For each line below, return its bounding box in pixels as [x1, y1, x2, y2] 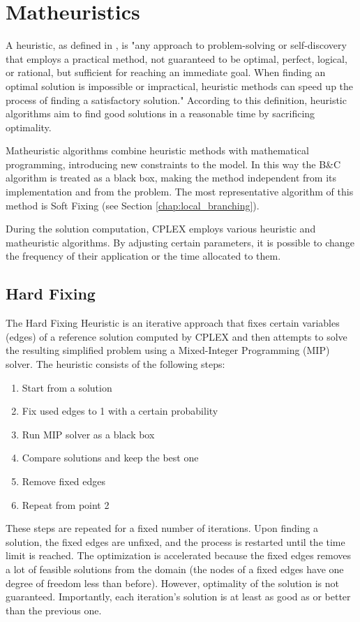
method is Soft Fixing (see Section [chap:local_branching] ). [6, 198, 260, 212]
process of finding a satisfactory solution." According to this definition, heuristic [6, 92, 347, 107]
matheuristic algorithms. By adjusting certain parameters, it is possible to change [6, 235, 354, 249]
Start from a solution [22, 380, 112, 394]
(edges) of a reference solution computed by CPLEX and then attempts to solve [6, 329, 347, 343]
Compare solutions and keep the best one [22, 450, 199, 465]
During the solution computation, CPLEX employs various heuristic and [6, 221, 316, 236]
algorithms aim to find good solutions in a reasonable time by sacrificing [6, 106, 315, 121]
